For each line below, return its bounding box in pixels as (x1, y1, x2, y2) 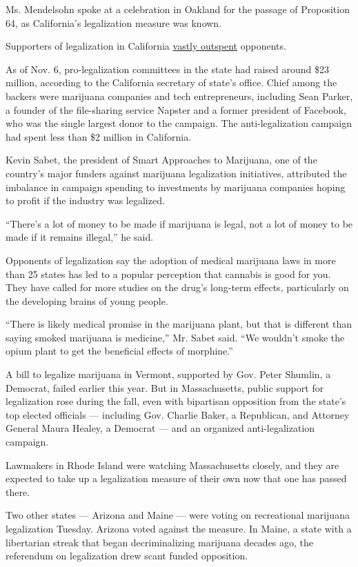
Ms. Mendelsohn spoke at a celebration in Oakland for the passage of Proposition (6, 2, 350, 16)
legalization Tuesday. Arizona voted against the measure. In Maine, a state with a (6, 521, 352, 535)
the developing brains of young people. (6, 293, 168, 308)
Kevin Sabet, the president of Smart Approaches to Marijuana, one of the (6, 152, 317, 167)
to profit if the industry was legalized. (6, 193, 165, 208)
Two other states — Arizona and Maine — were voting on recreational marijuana (6, 508, 350, 522)
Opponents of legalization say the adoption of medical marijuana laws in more (6, 252, 336, 267)
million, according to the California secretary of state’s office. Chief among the (6, 75, 337, 90)
